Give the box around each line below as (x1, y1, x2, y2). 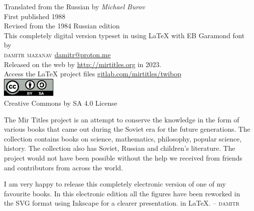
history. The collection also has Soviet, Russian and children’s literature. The (4, 143, 235, 153)
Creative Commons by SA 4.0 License (4, 97, 117, 108)
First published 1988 (4, 11, 66, 21)
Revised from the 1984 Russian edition (4, 21, 120, 31)
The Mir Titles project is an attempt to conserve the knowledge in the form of (4, 114, 239, 124)
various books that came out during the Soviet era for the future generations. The (4, 124, 251, 134)
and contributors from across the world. (4, 162, 123, 172)
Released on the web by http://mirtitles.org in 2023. (4, 59, 161, 69)
